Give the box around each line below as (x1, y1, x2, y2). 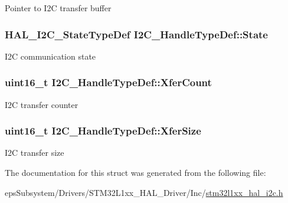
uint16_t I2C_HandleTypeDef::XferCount (5, 75, 212, 90)
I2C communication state (5, 50, 96, 62)
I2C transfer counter (5, 98, 78, 110)
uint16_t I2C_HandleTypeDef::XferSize (5, 123, 201, 138)
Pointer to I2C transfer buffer (5, 2, 112, 14)
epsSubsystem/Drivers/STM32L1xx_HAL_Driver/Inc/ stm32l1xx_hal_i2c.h (5, 186, 283, 198)
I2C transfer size (5, 146, 64, 159)
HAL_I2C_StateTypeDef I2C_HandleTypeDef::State (5, 27, 268, 41)
